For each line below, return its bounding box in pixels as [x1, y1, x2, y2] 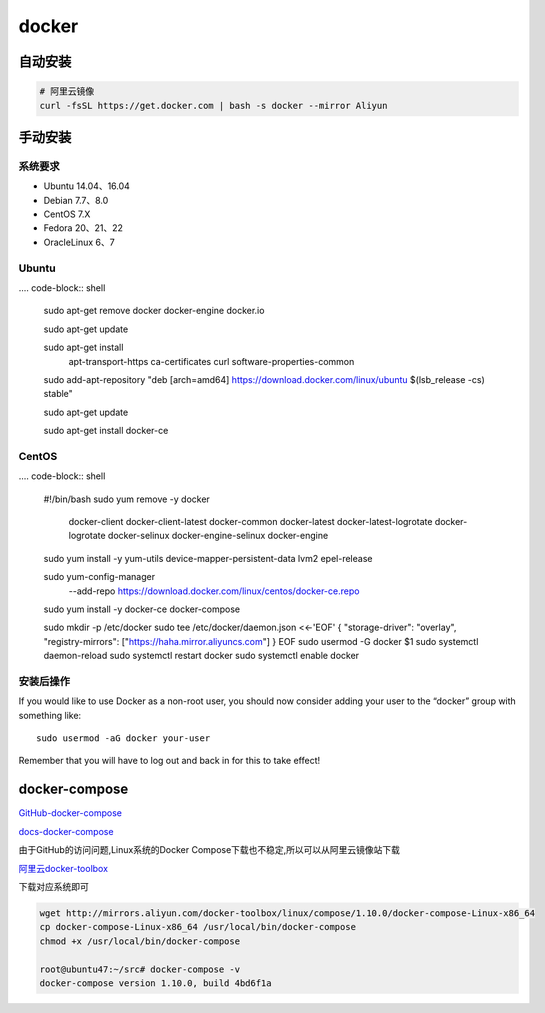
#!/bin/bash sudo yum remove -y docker [43, 493, 210, 505]
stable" [43, 388, 74, 400]
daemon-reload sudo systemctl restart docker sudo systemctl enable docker [43, 650, 360, 662]
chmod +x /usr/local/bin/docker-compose [39, 935, 240, 947]
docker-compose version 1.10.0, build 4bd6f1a [39, 977, 272, 989]
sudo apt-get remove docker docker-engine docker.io [43, 305, 265, 317]
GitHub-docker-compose [18, 807, 122, 819]
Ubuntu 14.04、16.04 [43, 180, 130, 192]
